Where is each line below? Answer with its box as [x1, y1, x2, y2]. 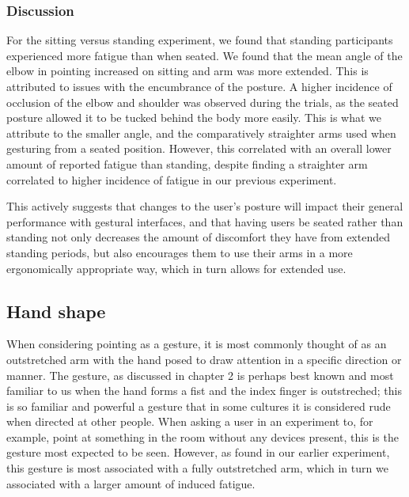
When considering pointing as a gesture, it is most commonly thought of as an [6, 336, 387, 352]
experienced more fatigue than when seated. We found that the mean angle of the [6, 47, 403, 63]
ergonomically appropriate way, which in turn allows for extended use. [6, 260, 347, 276]
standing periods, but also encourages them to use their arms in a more [6, 244, 353, 260]
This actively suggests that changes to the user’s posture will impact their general [6, 198, 403, 214]
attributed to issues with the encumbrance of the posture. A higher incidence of [6, 78, 392, 94]
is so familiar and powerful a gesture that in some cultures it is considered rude [6, 397, 391, 414]
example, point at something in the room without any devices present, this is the [6, 428, 399, 445]
